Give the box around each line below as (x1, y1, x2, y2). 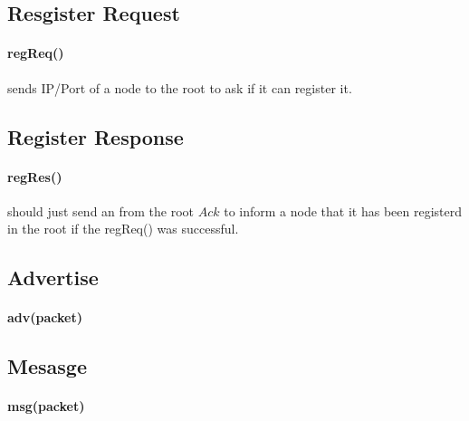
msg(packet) (7, 397, 85, 416)
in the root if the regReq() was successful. (7, 219, 239, 238)
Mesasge (7, 352, 87, 380)
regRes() (7, 167, 62, 186)
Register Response (7, 122, 184, 150)
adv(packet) (7, 308, 82, 327)
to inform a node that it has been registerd (224, 201, 463, 220)
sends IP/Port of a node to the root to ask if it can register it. (7, 78, 352, 97)
